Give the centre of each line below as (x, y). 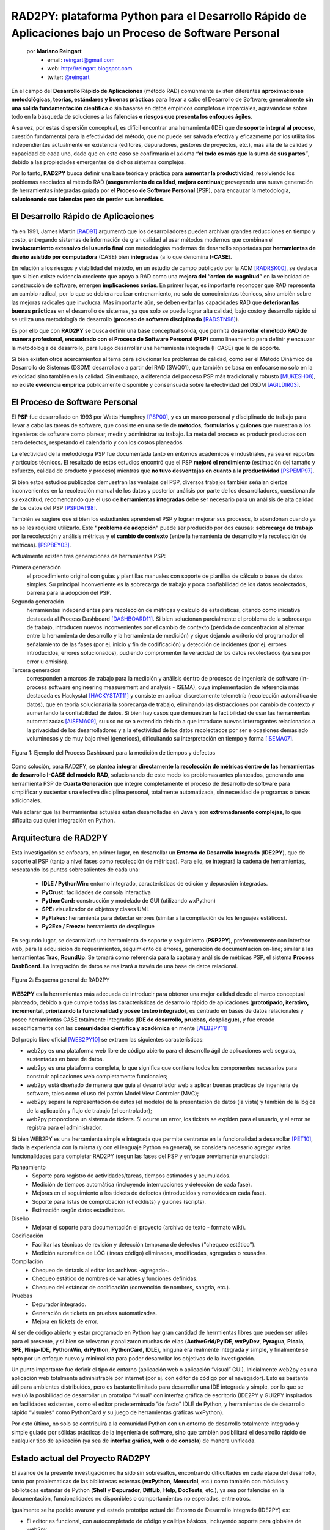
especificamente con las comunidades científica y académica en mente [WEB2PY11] (119, 1028)
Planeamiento (28, 1167)
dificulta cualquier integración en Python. (63, 821)
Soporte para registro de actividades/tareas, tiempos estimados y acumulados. (131, 1176)
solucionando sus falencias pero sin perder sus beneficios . (88, 199)
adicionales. (27, 800)
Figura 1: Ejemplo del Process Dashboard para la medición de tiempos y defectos (113, 752)
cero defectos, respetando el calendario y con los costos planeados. (98, 442)
